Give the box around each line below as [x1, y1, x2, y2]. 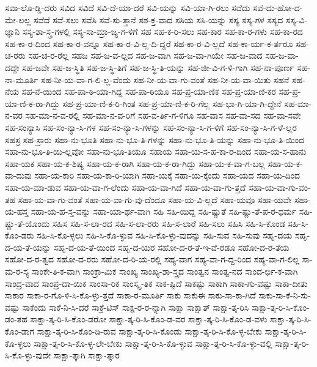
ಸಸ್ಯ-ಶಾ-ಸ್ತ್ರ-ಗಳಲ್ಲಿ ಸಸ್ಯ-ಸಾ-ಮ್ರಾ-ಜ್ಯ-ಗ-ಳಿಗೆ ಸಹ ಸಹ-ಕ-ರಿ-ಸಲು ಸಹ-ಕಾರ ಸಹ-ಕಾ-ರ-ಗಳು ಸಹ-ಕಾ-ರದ [22, 25, 303, 38]
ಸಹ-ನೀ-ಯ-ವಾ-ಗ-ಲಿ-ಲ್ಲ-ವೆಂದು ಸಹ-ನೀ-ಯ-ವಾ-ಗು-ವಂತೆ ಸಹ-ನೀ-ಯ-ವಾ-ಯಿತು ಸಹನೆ [40, 73, 290, 86]
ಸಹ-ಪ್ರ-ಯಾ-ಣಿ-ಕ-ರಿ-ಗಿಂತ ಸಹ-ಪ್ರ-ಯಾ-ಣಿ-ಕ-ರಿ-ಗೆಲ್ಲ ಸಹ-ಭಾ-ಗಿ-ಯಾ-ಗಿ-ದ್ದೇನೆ [62, 97, 282, 109]
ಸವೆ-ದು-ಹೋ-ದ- [253, 1, 303, 13]
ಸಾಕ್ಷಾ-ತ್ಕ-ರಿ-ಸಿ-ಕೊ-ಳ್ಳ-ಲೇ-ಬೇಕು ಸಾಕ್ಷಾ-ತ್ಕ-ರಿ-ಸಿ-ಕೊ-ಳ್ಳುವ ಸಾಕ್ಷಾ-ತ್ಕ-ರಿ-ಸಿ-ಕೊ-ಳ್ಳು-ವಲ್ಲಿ [34, 336, 272, 349]
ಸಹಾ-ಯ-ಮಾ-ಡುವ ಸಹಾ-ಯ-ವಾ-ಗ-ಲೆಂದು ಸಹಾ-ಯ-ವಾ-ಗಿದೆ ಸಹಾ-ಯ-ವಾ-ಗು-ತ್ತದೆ [5, 180, 246, 193]
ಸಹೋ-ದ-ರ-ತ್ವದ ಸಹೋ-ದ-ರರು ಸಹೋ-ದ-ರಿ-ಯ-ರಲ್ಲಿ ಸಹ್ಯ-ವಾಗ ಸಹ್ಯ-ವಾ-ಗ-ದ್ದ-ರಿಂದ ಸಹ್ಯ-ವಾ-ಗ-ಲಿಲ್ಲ [5, 253, 300, 265]
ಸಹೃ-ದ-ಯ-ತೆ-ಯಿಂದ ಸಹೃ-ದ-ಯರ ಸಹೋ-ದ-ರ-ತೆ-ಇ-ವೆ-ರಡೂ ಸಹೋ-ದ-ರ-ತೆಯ [53, 240, 290, 253]
